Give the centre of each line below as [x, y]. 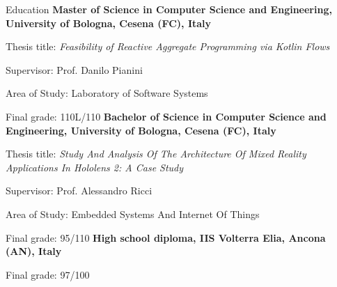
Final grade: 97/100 [48, 274]
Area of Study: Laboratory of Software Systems [107, 93]
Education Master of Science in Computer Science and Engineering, [169, 9]
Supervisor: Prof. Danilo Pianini [74, 69]
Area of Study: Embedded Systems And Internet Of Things [133, 214]
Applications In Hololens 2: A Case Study [95, 167]
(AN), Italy [34, 251]
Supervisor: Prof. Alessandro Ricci [79, 191]
